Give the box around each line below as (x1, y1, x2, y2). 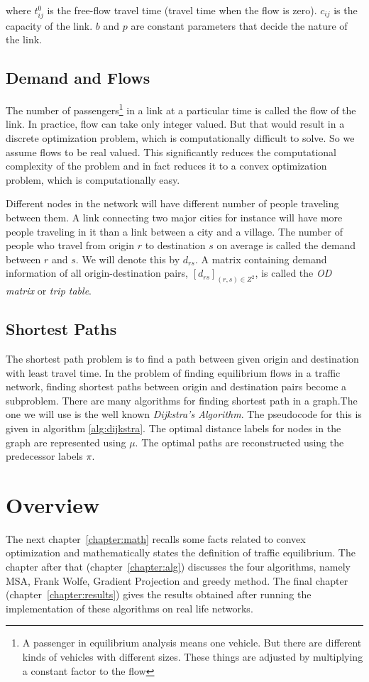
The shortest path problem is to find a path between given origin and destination (6, 351, 359, 365)
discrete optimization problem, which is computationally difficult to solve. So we (6, 130, 355, 145)
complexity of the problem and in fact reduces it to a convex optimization (6, 158, 327, 173)
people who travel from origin (6, 238, 134, 253)
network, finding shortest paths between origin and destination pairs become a (6, 379, 347, 394)
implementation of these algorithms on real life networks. (6, 600, 253, 615)
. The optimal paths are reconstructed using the (135, 434, 344, 449)
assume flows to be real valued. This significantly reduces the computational (6, 144, 337, 159)
